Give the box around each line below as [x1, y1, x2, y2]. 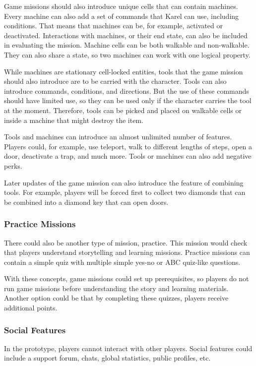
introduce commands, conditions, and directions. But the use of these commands [4, 85, 249, 96]
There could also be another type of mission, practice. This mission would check [4, 237, 248, 247]
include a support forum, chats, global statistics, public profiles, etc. [4, 353, 211, 363]
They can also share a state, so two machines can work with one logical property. [4, 49, 251, 60]
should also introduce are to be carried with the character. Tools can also [4, 76, 227, 86]
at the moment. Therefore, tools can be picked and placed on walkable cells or [4, 105, 242, 115]
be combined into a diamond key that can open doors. [4, 196, 169, 207]
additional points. [4, 303, 58, 313]
